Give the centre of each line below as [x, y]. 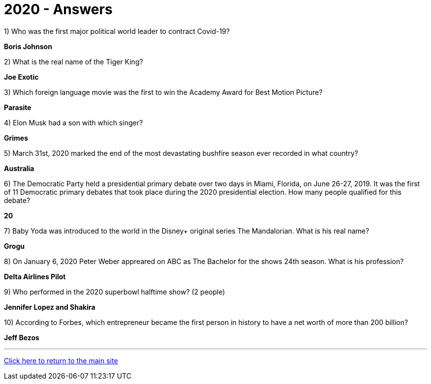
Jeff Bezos [22, 337]
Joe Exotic [21, 77]
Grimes [16, 138]
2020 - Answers [58, 9]
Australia [19, 168]
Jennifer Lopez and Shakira [50, 307]
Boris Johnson [28, 46]
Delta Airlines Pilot [35, 276]
